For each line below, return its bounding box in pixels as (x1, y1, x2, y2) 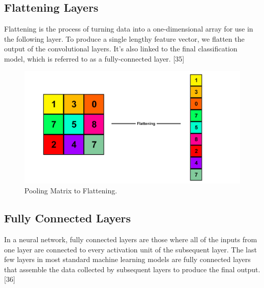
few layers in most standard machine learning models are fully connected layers (4, 254, 251, 265)
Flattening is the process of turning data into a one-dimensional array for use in (4, 23, 253, 34)
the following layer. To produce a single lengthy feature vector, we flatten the (4, 33, 245, 44)
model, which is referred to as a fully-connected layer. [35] (4, 53, 185, 64)
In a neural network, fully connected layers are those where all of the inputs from (4, 234, 257, 245)
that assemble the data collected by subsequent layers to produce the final (4, 264, 235, 274)
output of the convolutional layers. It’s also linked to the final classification (4, 43, 238, 54)
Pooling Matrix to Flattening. (24, 185, 118, 196)
